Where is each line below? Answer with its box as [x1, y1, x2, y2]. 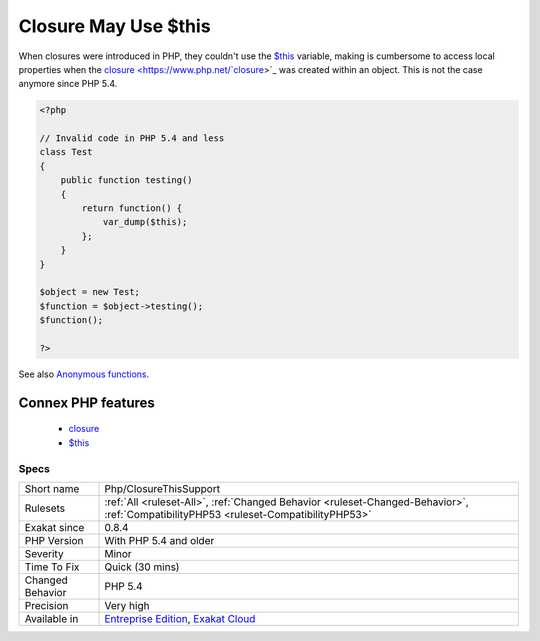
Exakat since [24, 520, 85, 534]
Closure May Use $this [18, 15, 211, 37]
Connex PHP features [18, 394, 155, 411]
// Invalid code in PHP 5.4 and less [39, 133, 225, 144]
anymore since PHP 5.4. [18, 78, 118, 90]
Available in [24, 611, 79, 625]
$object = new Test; [39, 286, 140, 298]
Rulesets [24, 501, 65, 515]
